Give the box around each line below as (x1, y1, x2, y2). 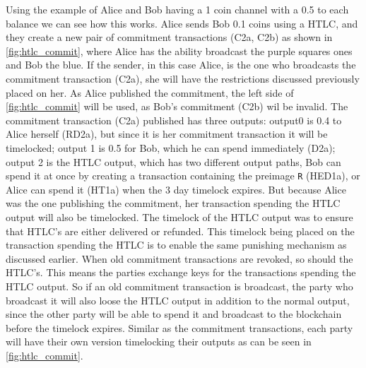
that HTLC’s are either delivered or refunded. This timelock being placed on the (6, 223, 355, 238)
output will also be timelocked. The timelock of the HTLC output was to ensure (6, 209, 353, 224)
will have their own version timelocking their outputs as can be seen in (6, 334, 312, 349)
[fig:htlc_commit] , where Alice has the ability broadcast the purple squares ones (6, 43, 353, 58)
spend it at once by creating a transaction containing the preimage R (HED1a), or (6, 168, 360, 183)
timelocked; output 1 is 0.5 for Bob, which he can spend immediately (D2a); (6, 140, 336, 155)
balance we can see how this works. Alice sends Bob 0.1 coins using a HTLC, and (6, 16, 358, 30)
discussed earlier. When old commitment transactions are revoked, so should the (6, 251, 353, 266)
